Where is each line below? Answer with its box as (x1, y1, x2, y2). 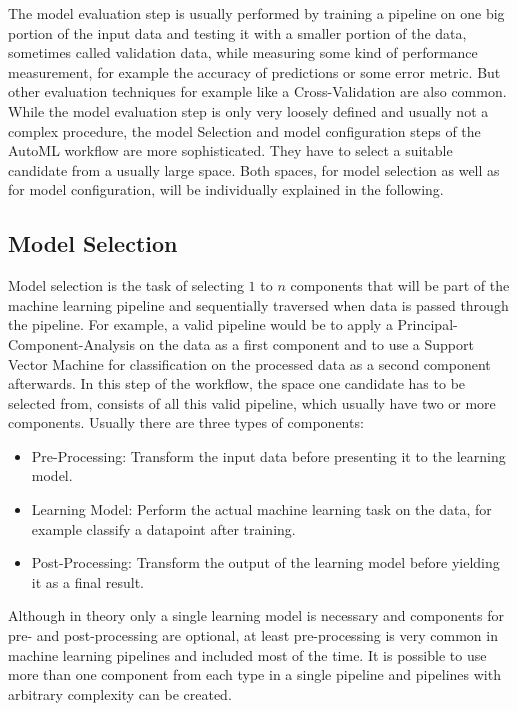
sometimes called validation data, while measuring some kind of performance (8, 42, 478, 63)
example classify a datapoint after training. (31, 518, 296, 539)
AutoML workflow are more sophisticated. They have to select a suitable (8, 140, 453, 161)
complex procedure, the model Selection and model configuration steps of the (8, 120, 481, 141)
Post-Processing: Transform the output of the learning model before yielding (31, 552, 500, 573)
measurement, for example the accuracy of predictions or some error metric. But (8, 61, 501, 82)
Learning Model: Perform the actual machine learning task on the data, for (31, 499, 492, 520)
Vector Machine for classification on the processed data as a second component (8, 353, 491, 374)
